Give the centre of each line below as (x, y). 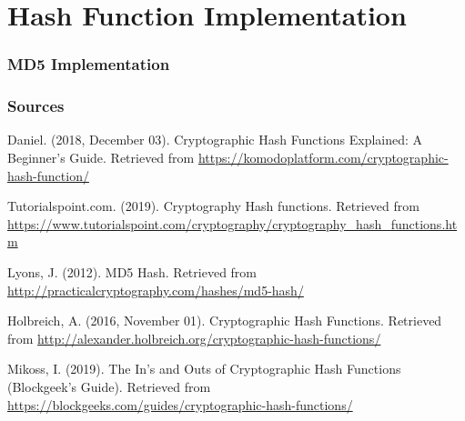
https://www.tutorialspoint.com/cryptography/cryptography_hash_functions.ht (232, 223)
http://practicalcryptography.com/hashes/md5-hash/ (156, 290)
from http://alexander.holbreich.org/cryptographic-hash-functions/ (194, 338)
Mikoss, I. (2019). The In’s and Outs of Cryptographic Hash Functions (204, 369)
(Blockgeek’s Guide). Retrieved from (109, 386)
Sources (36, 106)
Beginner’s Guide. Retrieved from (101, 158)
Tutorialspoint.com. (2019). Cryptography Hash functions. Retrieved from (213, 206)
